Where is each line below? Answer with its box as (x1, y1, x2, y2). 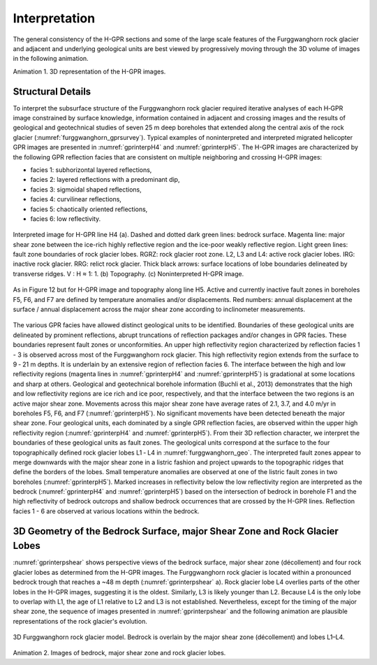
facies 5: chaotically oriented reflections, (30, 205, 148, 213)
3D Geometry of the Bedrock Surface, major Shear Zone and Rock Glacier (13, 525, 339, 537)
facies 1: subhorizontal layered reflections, (30, 165, 152, 174)
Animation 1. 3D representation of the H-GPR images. (13, 67, 166, 76)
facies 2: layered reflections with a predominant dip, (30, 176, 180, 184)
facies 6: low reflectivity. (30, 214, 101, 223)
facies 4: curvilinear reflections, (30, 195, 122, 203)
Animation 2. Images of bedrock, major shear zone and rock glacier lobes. (13, 649, 226, 657)
